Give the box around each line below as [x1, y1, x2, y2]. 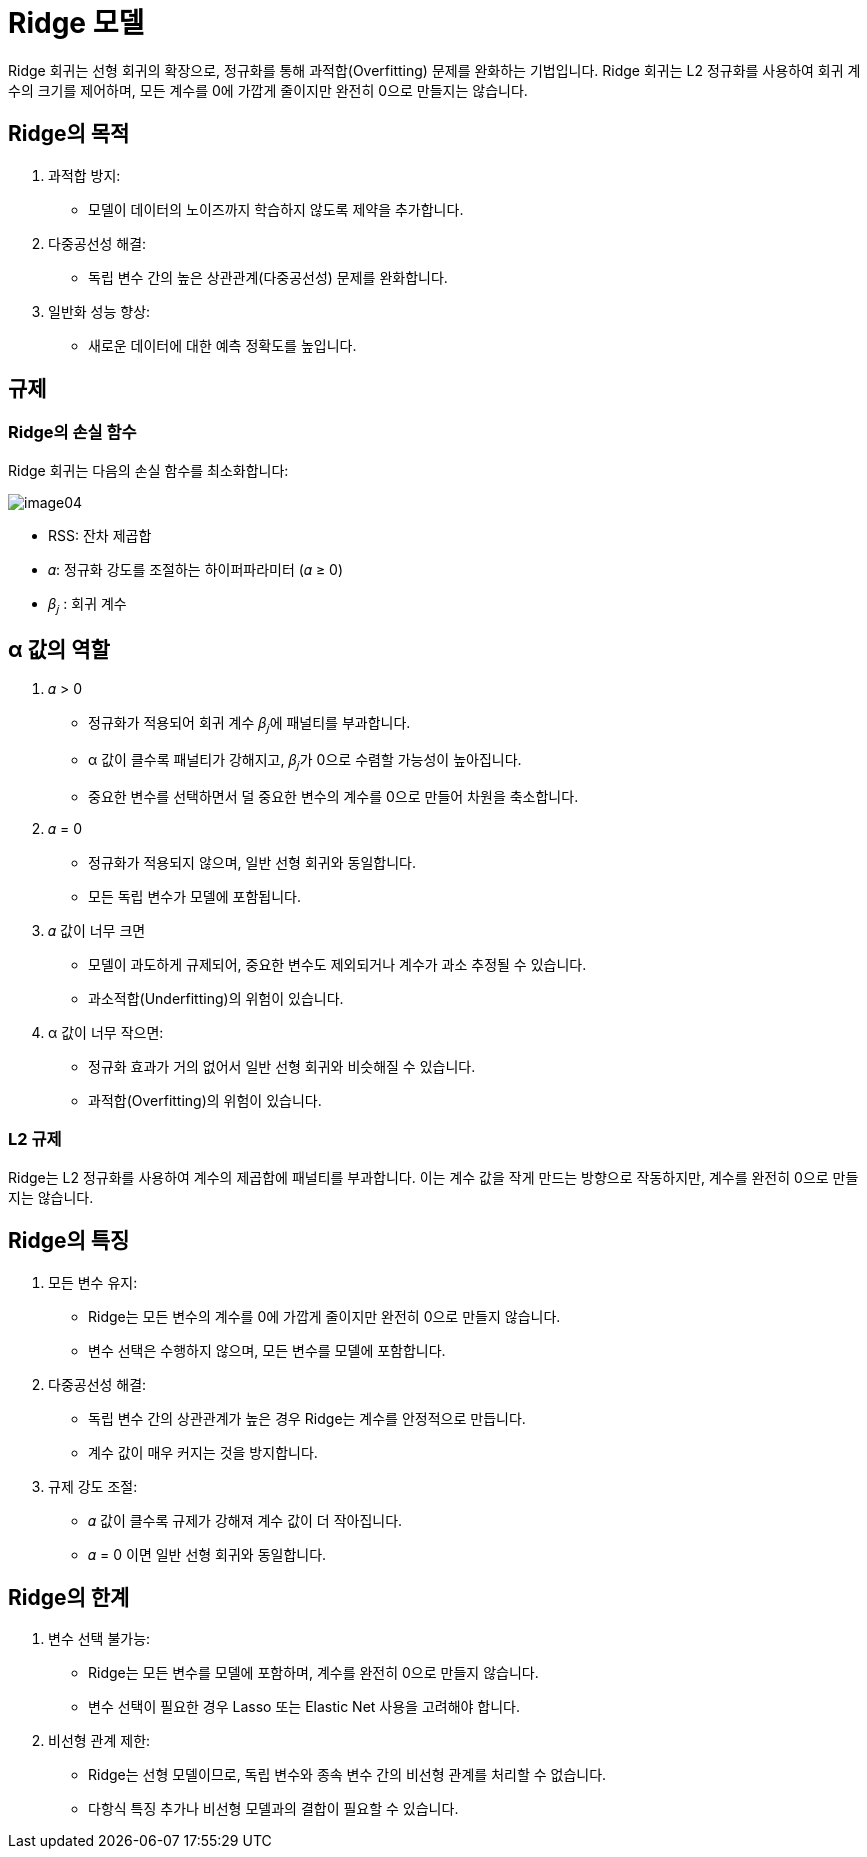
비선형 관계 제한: [48, 1732, 151, 1750]
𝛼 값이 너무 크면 [48, 922, 146, 940]
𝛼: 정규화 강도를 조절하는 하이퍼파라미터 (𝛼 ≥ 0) [48, 560, 344, 578]
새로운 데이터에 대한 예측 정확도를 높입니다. [88, 336, 357, 354]
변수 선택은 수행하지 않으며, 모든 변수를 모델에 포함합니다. [88, 1341, 446, 1359]
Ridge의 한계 [8, 1585, 130, 1611]
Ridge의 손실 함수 [8, 422, 137, 443]
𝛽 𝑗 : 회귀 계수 [48, 594, 127, 616]
